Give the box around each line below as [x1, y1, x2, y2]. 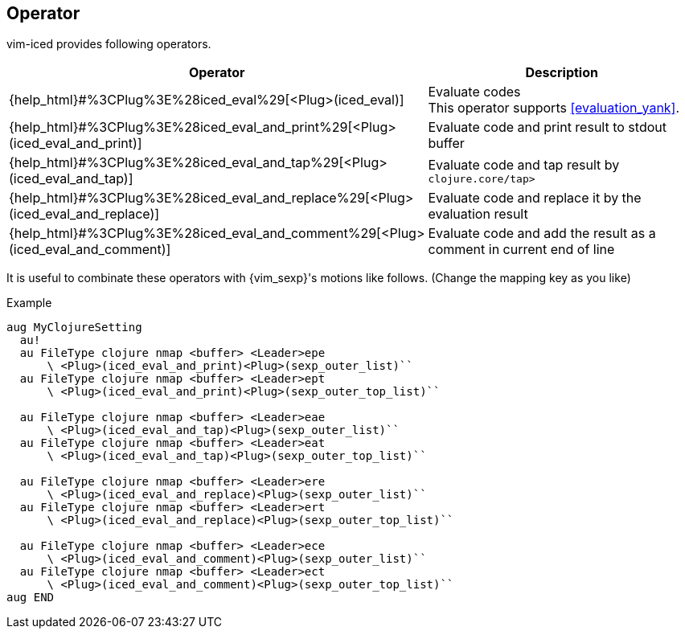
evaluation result [428, 206, 528, 223]
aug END [6, 591, 55, 604]
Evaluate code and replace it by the [428, 190, 642, 207]
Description [525, 64, 598, 81]
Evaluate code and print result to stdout [428, 119, 667, 136]
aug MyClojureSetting [6, 321, 142, 334]
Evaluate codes [428, 84, 521, 100]
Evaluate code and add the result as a [428, 225, 656, 242]
